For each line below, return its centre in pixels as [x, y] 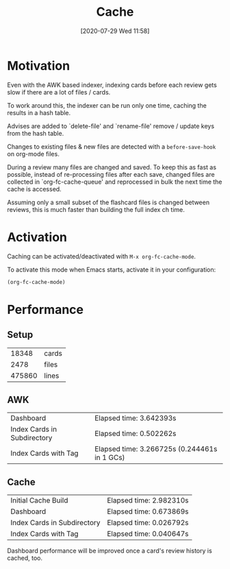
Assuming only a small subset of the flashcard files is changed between [108, 202]
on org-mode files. [33, 154]
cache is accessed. [34, 189]
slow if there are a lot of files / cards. [59, 92]
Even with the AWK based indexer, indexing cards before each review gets [112, 85]
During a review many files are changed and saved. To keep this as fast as [112, 167]
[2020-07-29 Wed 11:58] [115, 31]
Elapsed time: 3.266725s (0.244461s [156, 449]
